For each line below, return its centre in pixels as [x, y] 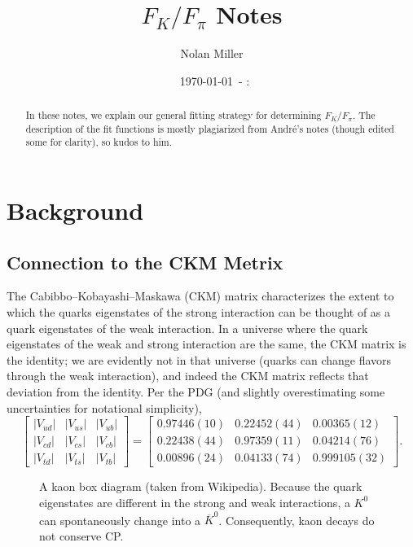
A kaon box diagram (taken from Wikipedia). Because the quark [201, 486]
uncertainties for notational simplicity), [104, 407]
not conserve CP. [81, 535]
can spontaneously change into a [120, 520]
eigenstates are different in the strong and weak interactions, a [195, 502]
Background [75, 210]
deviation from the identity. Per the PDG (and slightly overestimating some [196, 392]
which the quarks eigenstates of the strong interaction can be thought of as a [199, 312]
